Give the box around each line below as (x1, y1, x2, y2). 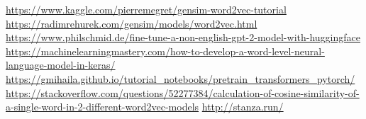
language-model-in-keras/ (6, 57, 116, 72)
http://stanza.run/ (201, 99, 284, 114)
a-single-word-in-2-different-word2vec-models (6, 99, 199, 114)
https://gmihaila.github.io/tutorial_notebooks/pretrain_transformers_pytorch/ (6, 71, 355, 86)
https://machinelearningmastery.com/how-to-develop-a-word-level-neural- (6, 43, 325, 58)
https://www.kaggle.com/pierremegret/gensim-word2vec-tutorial (6, 2, 287, 16)
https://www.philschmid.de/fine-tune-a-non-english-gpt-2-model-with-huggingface (6, 30, 360, 45)
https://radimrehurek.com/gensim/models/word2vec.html (6, 16, 257, 30)
